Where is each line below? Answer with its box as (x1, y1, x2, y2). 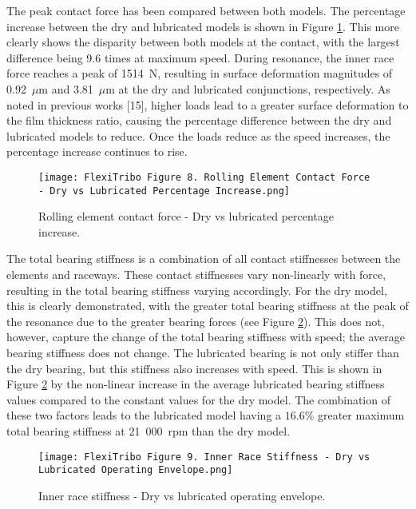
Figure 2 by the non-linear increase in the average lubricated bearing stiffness (6, 376, 385, 392)
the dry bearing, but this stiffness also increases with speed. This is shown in (6, 360, 382, 376)
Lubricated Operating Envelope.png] (38, 464, 233, 476)
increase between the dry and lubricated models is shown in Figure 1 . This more (6, 18, 399, 34)
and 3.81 (51, 80, 93, 97)
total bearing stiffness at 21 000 (6, 422, 163, 439)
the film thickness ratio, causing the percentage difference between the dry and (6, 112, 392, 129)
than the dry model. (192, 422, 291, 439)
